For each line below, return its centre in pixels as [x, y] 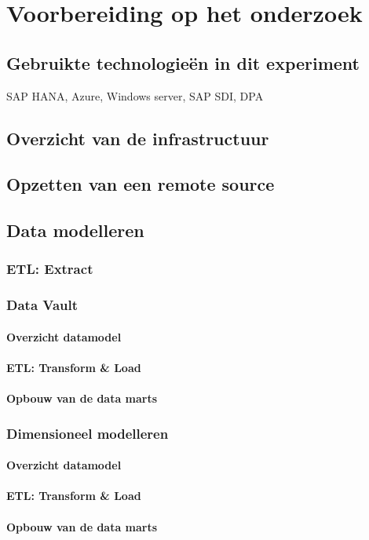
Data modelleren [75, 230]
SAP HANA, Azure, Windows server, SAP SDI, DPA [135, 95]
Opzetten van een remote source [141, 184]
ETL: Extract [50, 269]
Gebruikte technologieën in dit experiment [183, 62]
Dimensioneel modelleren [88, 433]
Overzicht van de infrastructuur [138, 138]
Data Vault [42, 305]
